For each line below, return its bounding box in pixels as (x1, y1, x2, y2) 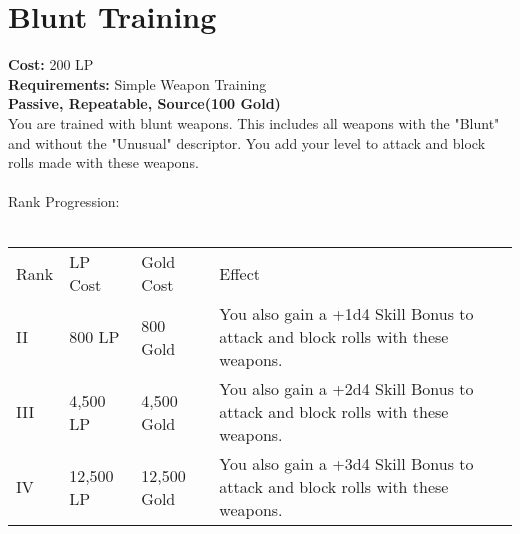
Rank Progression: (8, 191, 120, 212)
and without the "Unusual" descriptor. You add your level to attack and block (8, 132, 486, 153)
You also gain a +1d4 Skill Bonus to (219, 302, 474, 326)
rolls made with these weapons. (8, 152, 199, 173)
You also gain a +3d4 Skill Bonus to (219, 452, 474, 476)
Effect (219, 261, 261, 285)
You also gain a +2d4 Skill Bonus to (219, 377, 474, 401)
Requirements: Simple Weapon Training (8, 73, 267, 94)
